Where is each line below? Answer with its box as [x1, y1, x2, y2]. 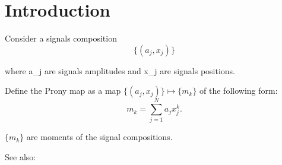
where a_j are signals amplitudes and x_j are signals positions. [5, 64, 235, 77]
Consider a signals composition [5, 32, 117, 45]
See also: [5, 151, 36, 163]
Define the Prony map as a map [5, 84, 121, 97]
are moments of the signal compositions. [26, 131, 173, 143]
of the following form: [199, 84, 278, 97]
